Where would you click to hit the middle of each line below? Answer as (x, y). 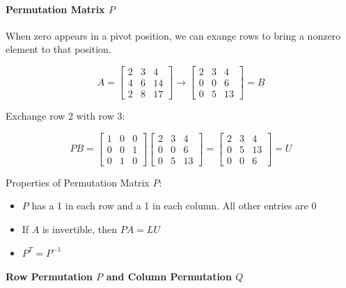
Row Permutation (49, 277)
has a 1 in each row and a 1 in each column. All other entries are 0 (174, 206)
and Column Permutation (169, 277)
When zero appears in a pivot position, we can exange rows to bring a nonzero (173, 35)
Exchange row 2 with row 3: (65, 116)
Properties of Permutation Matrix (78, 182)
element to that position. (58, 49)
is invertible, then (80, 229)
